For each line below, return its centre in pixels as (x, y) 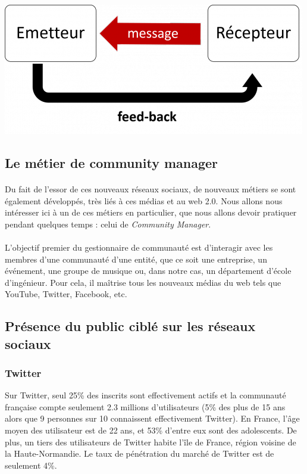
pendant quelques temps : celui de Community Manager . (108, 224)
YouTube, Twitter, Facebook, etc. (66, 294)
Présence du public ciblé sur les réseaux (130, 326)
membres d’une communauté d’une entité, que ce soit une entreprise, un (136, 259)
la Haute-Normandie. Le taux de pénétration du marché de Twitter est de (140, 453)
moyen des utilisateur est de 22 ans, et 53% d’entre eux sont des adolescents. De (151, 430)
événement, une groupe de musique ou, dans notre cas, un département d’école (148, 271)
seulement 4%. (31, 465)
